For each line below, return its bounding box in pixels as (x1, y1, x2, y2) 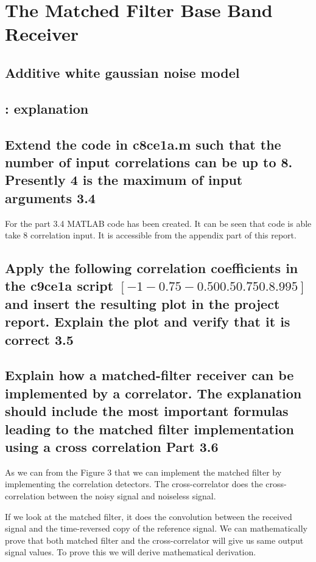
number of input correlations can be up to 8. (5, 152, 293, 171)
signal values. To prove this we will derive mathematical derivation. (5, 546, 256, 558)
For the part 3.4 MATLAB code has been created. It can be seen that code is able (5, 217, 312, 229)
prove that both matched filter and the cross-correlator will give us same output (5, 533, 304, 546)
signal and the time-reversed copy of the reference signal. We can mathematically (5, 522, 307, 535)
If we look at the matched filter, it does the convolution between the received (5, 510, 292, 522)
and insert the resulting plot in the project (5, 294, 280, 313)
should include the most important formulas (5, 401, 289, 420)
